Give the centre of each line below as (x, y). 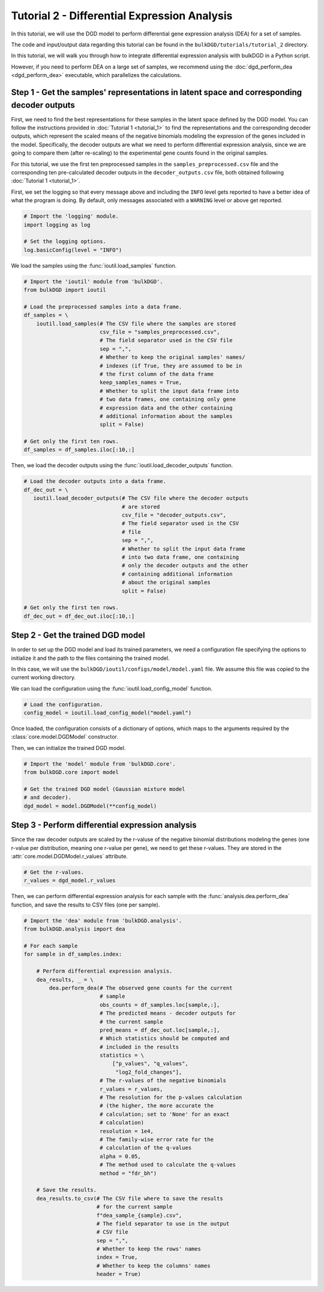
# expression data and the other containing (166, 408)
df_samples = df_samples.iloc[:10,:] (79, 450)
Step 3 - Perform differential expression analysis (104, 825)
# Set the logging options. (65, 241)
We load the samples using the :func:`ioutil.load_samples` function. (94, 265)
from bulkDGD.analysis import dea (74, 929)
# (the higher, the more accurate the (157, 1106)
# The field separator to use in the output (163, 1223)
